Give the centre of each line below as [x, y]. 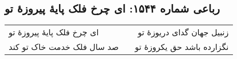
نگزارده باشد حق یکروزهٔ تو [182, 47]
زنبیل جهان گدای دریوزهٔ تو [183, 32]
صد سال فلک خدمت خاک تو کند [64, 47]
